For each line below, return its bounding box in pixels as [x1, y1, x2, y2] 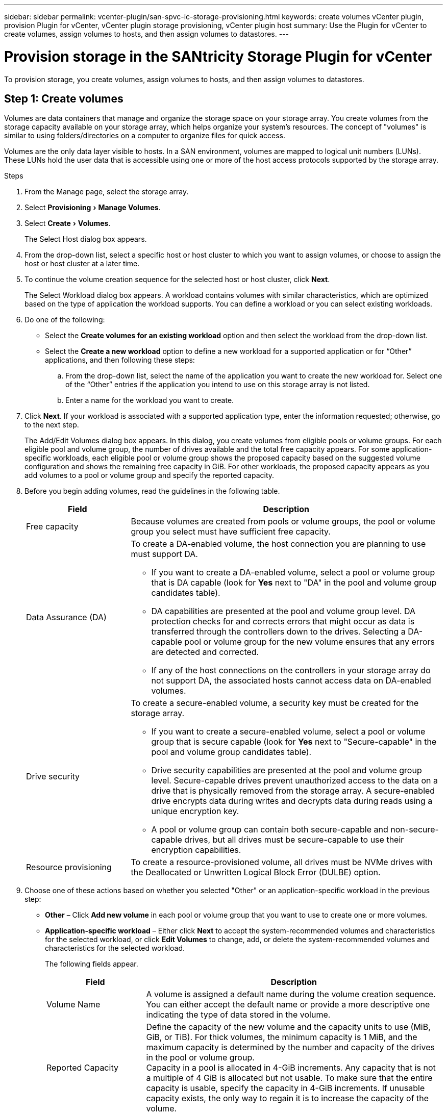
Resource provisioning [26, 862, 112, 873]
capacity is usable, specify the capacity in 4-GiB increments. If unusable [146, 1083, 425, 1094]
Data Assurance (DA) [26, 612, 107, 623]
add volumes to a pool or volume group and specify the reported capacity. [24, 471, 275, 480]
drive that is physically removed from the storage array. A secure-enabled [151, 786, 435, 796]
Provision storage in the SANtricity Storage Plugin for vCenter [4, 47, 432, 65]
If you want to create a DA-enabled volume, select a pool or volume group [151, 567, 435, 578]
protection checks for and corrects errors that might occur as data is [151, 616, 415, 627]
